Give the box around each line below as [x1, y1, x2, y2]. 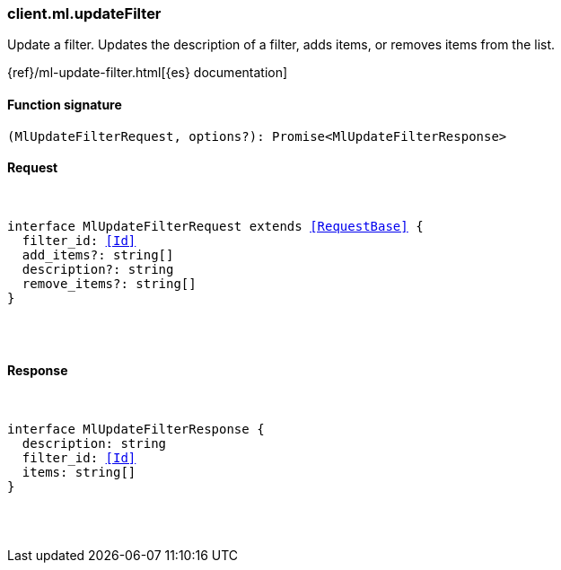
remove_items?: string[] [22, 276, 197, 291]
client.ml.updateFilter [7, 4, 162, 22]
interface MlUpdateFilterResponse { [7, 422, 265, 437]
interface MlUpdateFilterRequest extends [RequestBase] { [7, 218, 424, 233]
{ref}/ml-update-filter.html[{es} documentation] [7, 65, 288, 81]
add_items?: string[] [22, 247, 174, 262]
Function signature [7, 96, 122, 112]
